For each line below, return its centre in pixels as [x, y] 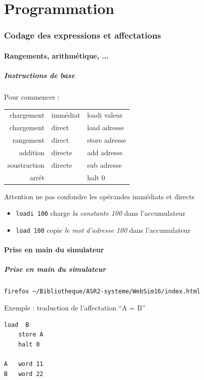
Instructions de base [40, 75]
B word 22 [24, 374]
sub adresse [104, 164]
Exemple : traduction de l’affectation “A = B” [75, 307]
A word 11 [24, 364]
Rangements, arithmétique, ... [56, 55]
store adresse [106, 140]
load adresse [105, 127]
